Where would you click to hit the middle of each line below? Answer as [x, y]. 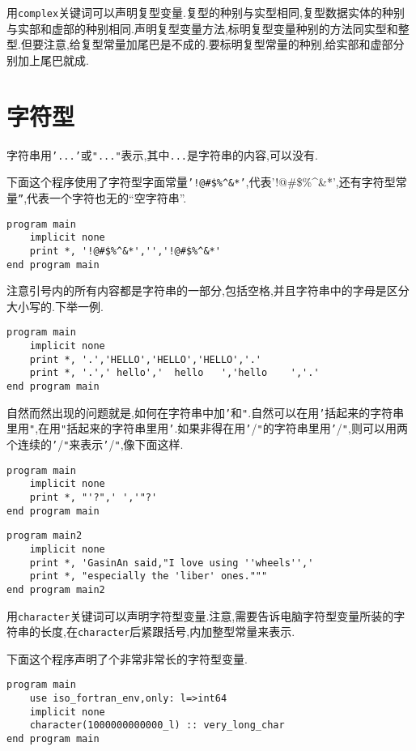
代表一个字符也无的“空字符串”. [107, 197]
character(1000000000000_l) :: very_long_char [157, 725]
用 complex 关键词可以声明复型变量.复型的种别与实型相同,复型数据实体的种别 [206, 12]
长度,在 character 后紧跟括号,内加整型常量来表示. [168, 632]
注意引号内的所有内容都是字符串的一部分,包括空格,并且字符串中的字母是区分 [208, 290]
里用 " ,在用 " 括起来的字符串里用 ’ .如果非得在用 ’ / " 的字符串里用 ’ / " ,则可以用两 [207, 428]
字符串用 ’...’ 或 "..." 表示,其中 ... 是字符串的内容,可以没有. [162, 154]
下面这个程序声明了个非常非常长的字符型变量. [127, 658]
